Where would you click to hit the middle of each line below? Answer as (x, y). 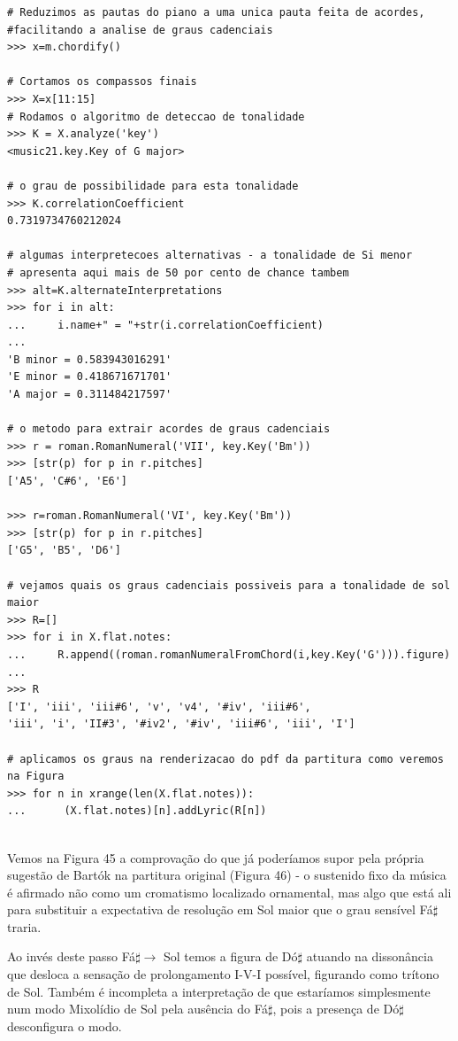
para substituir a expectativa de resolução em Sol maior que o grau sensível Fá (220, 909)
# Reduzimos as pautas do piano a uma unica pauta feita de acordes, (216, 12)
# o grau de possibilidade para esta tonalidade (153, 186)
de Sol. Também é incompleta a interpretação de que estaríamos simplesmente (219, 991)
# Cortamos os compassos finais (102, 82)
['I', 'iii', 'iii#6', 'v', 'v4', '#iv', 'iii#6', (159, 707)
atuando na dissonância (370, 956)
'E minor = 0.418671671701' (90, 377)
